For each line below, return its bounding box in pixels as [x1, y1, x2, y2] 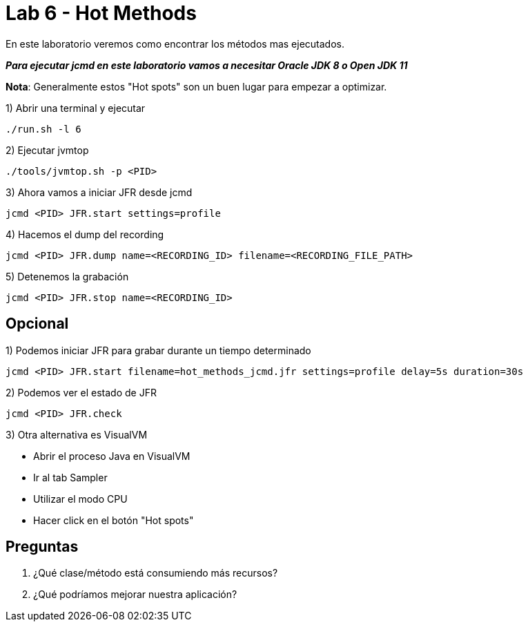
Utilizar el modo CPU [33, 492, 128, 505]
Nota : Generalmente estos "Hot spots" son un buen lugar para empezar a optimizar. [6, 80, 387, 93]
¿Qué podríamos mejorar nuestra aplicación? [33, 588, 237, 601]
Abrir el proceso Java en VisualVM [33, 450, 190, 462]
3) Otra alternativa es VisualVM [6, 428, 148, 441]
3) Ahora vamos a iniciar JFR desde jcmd [6, 186, 193, 198]
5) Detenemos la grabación [6, 270, 129, 282]
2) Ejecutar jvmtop [6, 144, 89, 156]
